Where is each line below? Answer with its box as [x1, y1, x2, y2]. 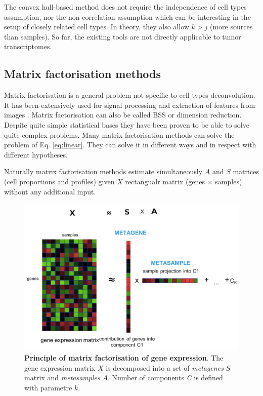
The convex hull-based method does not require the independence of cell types [4, 2, 247, 12]
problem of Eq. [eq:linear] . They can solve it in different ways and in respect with [4, 139, 256, 150]
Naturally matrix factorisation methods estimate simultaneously [4, 166, 203, 177]
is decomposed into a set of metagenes [106, 362, 224, 373]
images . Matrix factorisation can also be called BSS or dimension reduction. [4, 109, 242, 120]
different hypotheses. [4, 149, 68, 160]
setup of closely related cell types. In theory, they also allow [4, 21, 189, 32]
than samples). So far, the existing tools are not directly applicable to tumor [4, 31, 241, 42]
